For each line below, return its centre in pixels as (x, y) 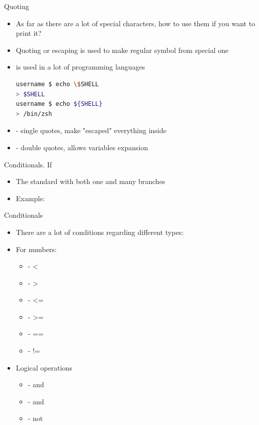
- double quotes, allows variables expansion (82, 147)
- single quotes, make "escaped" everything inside (91, 130)
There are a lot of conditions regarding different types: (100, 232)
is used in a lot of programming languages (80, 67)
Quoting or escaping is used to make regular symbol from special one (122, 50)
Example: (30, 198)
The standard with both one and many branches (91, 181)
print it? (29, 33)
